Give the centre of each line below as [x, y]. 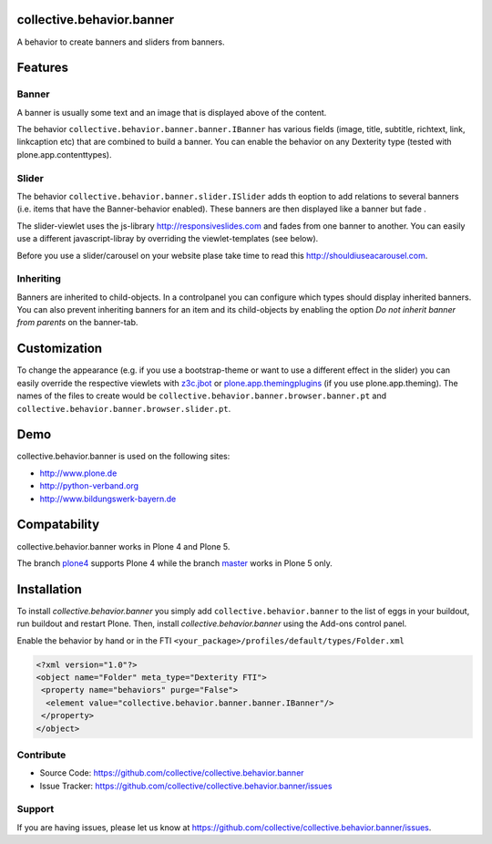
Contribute [41, 755]
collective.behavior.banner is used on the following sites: [123, 457]
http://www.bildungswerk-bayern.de [108, 499]
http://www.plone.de [78, 473]
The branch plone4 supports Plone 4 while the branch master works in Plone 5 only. [174, 563]
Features [42, 68]
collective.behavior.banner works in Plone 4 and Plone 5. [123, 546]
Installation [49, 589]
